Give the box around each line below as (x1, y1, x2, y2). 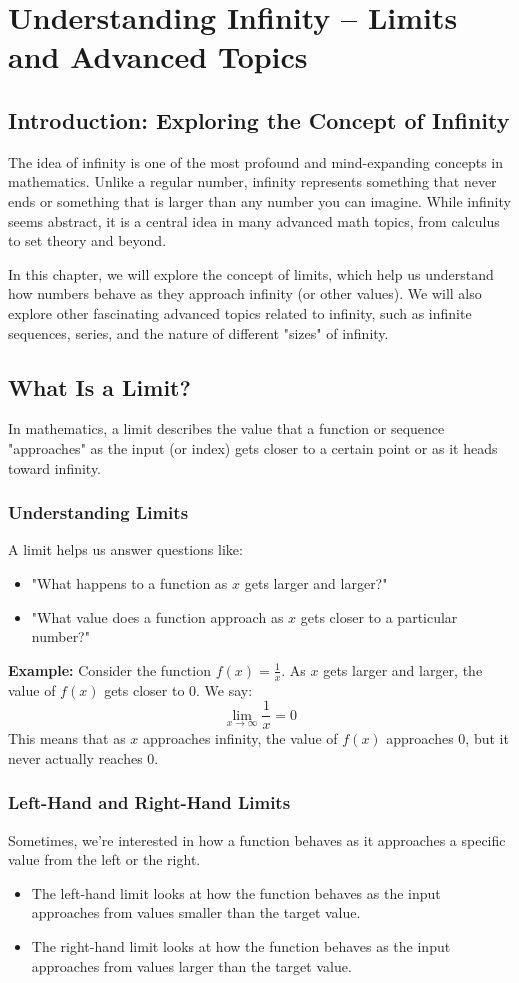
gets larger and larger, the (323, 659, 483, 680)
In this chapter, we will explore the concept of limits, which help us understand (8, 263, 494, 284)
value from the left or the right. (8, 849, 201, 870)
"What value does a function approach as (31, 606, 284, 627)
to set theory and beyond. (8, 230, 167, 251)
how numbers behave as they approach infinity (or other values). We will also (8, 283, 482, 304)
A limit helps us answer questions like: (8, 539, 243, 560)
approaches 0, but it (386, 728, 509, 749)
